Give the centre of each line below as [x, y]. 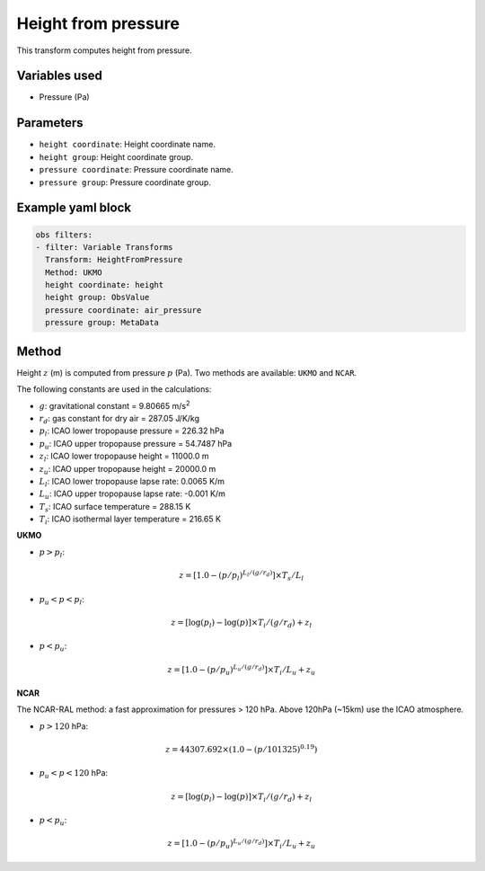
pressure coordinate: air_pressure [123, 310]
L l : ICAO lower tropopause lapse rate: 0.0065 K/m [132, 482]
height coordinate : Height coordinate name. [127, 145]
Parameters [50, 123]
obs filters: [64, 235]
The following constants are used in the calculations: [114, 389]
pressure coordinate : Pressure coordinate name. [136, 170]
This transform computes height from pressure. [104, 50]
